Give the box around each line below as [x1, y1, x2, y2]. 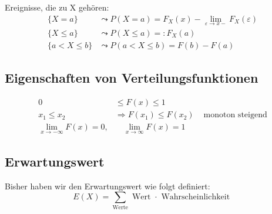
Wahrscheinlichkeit [161, 193, 230, 202]
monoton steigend [203, 111, 267, 120]
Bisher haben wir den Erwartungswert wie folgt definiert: [5, 179, 210, 192]
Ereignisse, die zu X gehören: [5, 1, 109, 13]
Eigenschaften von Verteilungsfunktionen [5, 69, 258, 87]
